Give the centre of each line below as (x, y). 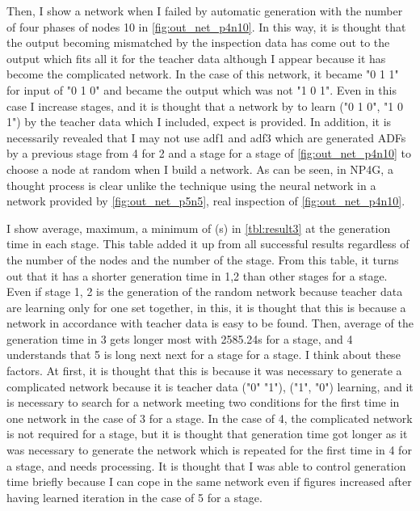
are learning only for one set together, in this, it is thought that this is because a (206, 307)
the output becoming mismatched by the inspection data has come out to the (198, 42)
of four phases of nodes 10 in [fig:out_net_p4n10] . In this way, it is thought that (206, 26)
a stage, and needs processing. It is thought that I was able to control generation (206, 465)
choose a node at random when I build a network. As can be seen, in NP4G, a (200, 169)
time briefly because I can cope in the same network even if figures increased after (209, 481)
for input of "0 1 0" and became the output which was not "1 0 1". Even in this (202, 89)
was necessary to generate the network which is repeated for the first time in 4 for (209, 450)
